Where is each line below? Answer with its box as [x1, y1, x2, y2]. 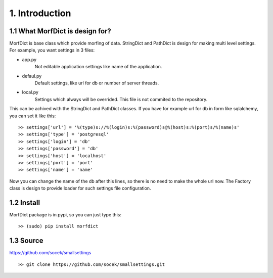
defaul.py [22, 73, 42, 79]
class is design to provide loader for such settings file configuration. [9, 185, 151, 192]
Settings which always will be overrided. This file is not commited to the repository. [34, 96, 208, 102]
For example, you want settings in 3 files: [9, 47, 95, 53]
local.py [22, 89, 39, 96]
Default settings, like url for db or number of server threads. [34, 80, 159, 86]
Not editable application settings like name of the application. [34, 64, 162, 70]
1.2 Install [9, 198, 40, 207]
